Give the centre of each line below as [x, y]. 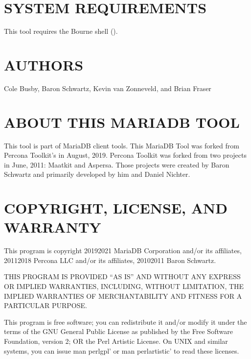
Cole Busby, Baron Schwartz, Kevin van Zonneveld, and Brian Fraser [108, 88]
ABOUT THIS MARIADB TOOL [122, 122]
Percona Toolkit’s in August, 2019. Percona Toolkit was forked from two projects [125, 155]
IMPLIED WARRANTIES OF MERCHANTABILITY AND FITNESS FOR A [123, 296]
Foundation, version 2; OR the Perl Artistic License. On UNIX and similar [116, 341]
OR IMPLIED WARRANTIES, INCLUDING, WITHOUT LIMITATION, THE [124, 286]
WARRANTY [53, 227]
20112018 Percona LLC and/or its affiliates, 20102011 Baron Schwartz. [110, 260]
